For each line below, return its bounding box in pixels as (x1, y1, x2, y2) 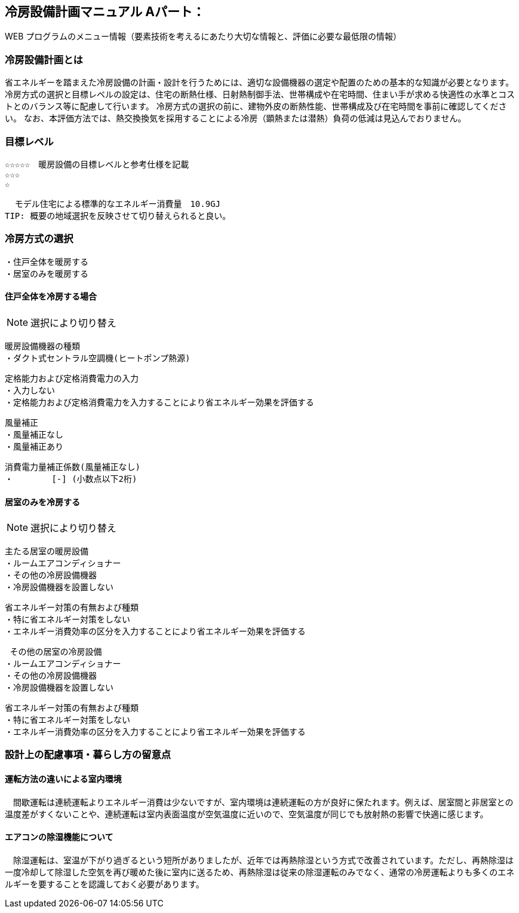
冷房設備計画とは (5, 53, 83, 66)
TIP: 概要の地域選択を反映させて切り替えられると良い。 (5, 210, 231, 221)
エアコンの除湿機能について (5, 832, 113, 842)
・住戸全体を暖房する (5, 257, 88, 267)
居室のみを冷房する (5, 496, 80, 507)
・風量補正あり (5, 441, 63, 451)
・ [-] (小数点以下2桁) (5, 474, 137, 484)
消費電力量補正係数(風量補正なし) (5, 462, 140, 472)
